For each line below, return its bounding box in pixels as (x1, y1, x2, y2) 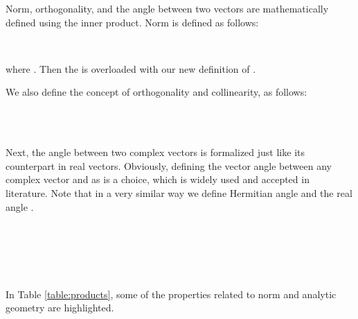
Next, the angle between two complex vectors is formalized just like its (6, 145, 305, 159)
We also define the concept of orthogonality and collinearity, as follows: (6, 85, 307, 99)
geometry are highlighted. (6, 300, 114, 315)
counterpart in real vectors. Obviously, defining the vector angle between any (6, 158, 332, 173)
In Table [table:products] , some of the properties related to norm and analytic (6, 286, 337, 301)
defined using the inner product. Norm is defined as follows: (6, 15, 259, 29)
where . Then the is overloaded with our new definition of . (6, 61, 256, 76)
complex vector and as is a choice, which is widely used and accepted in (6, 172, 310, 187)
